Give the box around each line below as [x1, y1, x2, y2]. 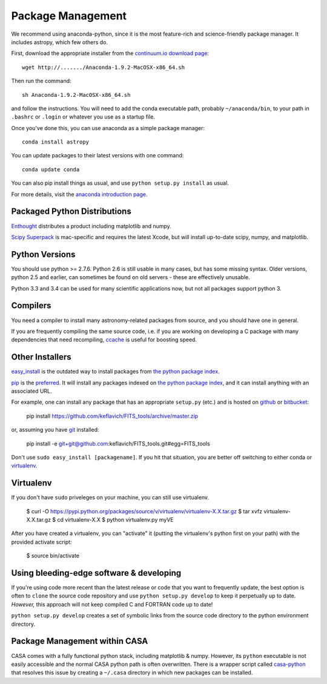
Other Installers [11, 352, 71, 363]
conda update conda [22, 166, 80, 173]
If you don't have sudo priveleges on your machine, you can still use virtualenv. [11, 494, 209, 501]
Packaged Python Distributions [11, 206, 131, 217]
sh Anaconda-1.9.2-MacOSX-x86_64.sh [22, 91, 131, 98]
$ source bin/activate [26, 552, 80, 559]
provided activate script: [11, 538, 72, 545]
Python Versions [11, 249, 76, 260]
